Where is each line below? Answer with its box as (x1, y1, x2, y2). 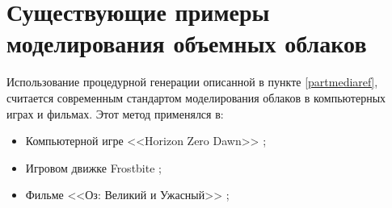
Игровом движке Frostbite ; (25, 159, 162, 176)
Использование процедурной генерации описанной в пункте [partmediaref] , (6, 73, 378, 90)
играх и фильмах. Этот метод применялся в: (6, 105, 224, 122)
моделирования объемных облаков (6, 27, 367, 60)
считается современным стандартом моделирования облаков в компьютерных (6, 89, 386, 106)
